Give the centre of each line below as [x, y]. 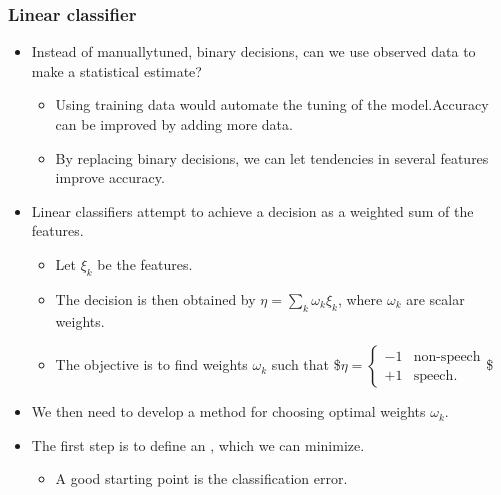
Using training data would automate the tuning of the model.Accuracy [272, 104]
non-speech [447, 356]
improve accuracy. [110, 177]
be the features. [145, 263]
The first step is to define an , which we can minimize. [198, 444]
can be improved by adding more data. [174, 124]
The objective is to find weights [151, 364]
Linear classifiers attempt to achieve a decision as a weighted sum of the [252, 210]
